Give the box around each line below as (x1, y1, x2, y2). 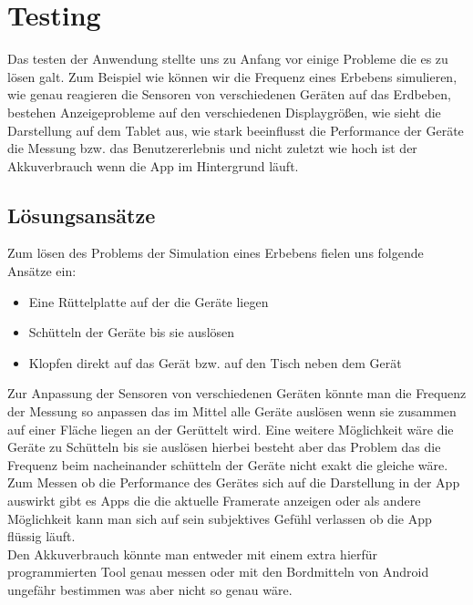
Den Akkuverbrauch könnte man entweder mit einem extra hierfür (7, 544, 378, 563)
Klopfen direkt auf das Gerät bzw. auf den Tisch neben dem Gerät (28, 353, 402, 372)
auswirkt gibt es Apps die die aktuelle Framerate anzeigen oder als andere (7, 491, 421, 510)
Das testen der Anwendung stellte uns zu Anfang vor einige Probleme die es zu (7, 49, 448, 68)
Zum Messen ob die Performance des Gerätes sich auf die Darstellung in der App (7, 473, 460, 492)
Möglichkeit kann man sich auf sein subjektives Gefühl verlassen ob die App (7, 508, 432, 528)
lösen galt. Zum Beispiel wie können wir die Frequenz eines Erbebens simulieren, (7, 67, 458, 86)
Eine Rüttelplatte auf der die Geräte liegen (28, 292, 269, 311)
